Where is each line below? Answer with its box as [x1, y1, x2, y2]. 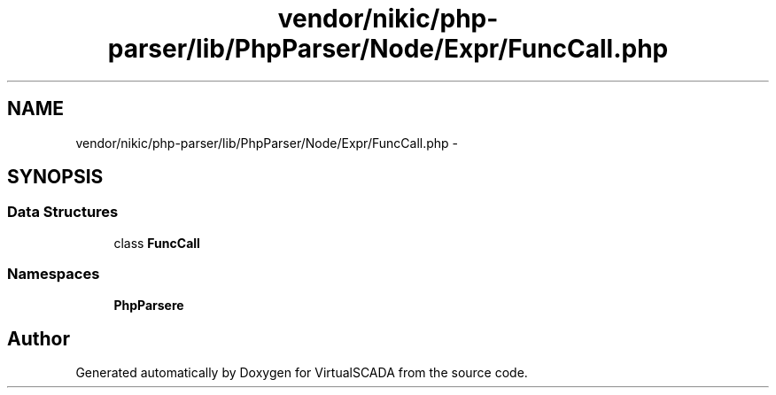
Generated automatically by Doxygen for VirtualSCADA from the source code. [75, 365, 528, 381]
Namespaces [7, 265, 100, 283]
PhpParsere [113, 297, 184, 313]
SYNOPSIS [7, 166, 104, 189]
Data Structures [7, 203, 119, 221]
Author [7, 327, 70, 350]
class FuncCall [113, 235, 200, 251]
